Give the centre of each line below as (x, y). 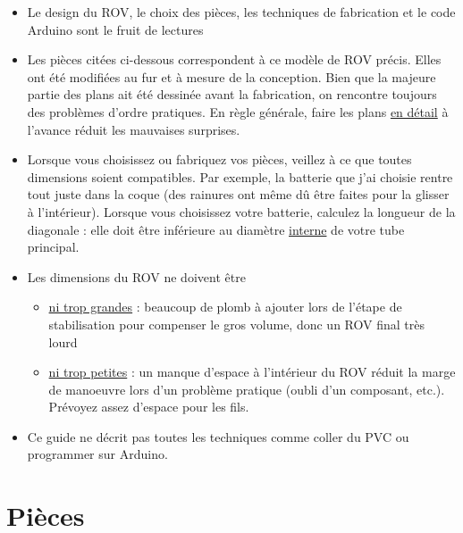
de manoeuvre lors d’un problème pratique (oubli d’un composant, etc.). (247, 389)
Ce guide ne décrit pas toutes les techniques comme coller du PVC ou (218, 436)
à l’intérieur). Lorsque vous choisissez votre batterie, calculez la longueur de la (241, 211)
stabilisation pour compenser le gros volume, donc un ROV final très (236, 324)
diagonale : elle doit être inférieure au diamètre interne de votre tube (216, 229)
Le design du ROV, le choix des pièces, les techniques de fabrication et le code (241, 12)
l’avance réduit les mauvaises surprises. (134, 129)
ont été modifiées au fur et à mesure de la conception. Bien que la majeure (231, 76)
